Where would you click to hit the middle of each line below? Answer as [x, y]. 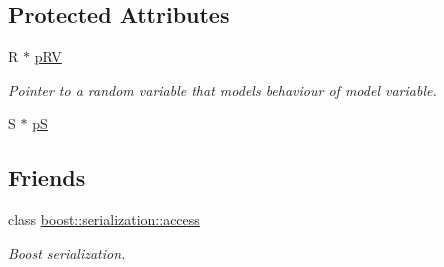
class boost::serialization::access [104, 219]
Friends [47, 177]
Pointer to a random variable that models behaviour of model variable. [222, 89]
